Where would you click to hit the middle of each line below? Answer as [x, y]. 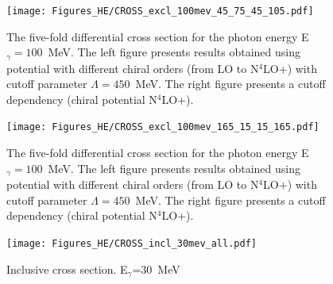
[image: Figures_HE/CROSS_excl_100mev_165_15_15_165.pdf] [163, 127]
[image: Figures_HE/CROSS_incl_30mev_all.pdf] [132, 243]
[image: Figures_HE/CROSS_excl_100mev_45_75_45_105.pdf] [160, 11]
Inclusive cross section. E [67, 269]
